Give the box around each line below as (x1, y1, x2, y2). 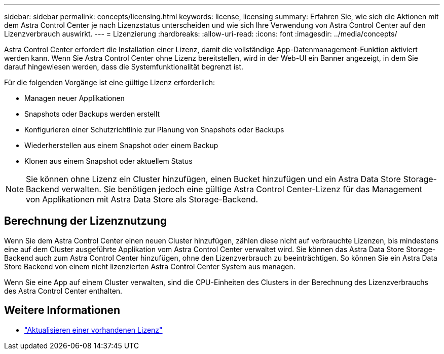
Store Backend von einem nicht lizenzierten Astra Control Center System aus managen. (4, 262, 295, 271)
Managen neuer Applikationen (24, 94, 125, 102)
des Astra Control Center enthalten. (4, 286, 123, 295)
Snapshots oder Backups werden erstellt (24, 110, 160, 118)
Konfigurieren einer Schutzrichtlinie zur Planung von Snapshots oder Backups (24, 125, 284, 134)
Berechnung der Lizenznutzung (4, 215, 167, 228)
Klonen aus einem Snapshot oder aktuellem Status (24, 157, 193, 165)
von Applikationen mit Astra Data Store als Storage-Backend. (26, 194, 258, 204)
